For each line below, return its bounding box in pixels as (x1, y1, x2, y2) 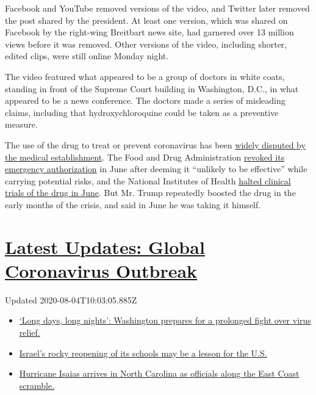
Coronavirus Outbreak (5, 258, 198, 283)
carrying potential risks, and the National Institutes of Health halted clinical (5, 174, 291, 187)
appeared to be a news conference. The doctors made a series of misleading (5, 94, 285, 107)
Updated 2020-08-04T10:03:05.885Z (5, 293, 137, 306)
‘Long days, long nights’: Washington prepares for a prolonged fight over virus (19, 314, 311, 327)
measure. (5, 118, 38, 131)
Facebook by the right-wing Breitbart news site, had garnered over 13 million (5, 26, 294, 38)
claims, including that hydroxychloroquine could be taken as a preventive (5, 106, 279, 118)
